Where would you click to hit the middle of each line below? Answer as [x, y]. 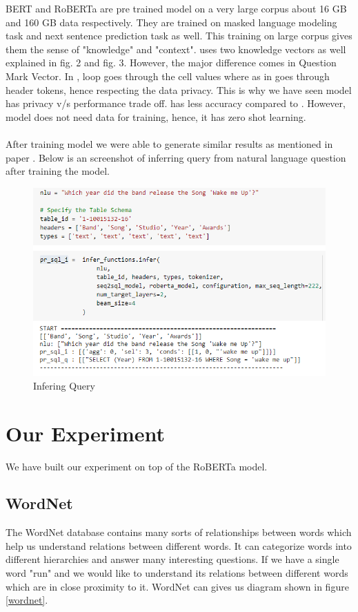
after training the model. [58, 171]
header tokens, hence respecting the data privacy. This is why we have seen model [179, 89]
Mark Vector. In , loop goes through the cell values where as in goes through [168, 76]
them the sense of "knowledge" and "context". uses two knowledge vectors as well [176, 49]
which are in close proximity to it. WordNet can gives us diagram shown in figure [177, 586]
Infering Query [64, 385]
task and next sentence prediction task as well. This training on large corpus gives [179, 36]
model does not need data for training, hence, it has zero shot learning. [156, 116]
